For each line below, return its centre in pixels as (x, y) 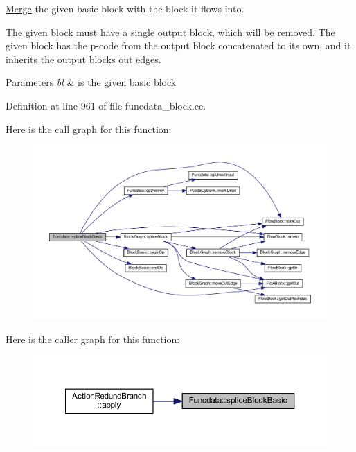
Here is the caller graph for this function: (93, 339)
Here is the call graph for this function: (89, 129)
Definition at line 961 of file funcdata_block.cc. (106, 105)
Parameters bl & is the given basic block (91, 82)
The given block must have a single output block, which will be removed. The (170, 32)
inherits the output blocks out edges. (83, 59)
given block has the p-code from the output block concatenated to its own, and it (178, 45)
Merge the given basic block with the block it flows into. (125, 8)
